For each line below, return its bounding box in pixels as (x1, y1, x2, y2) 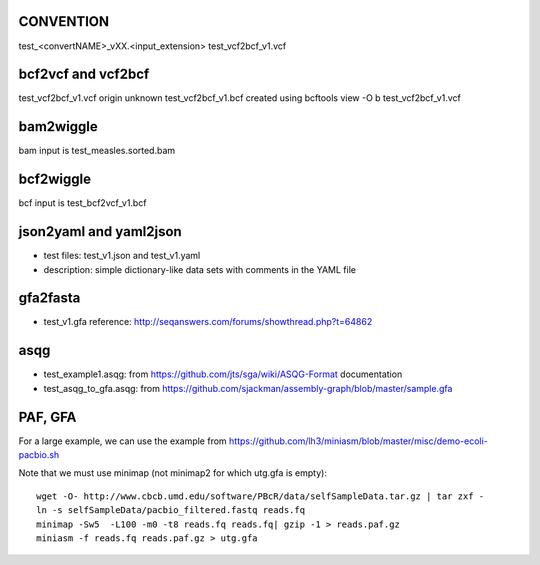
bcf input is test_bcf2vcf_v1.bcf (18, 197, 147, 209)
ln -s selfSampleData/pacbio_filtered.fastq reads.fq (36, 505, 305, 516)
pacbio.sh (18, 449, 60, 461)
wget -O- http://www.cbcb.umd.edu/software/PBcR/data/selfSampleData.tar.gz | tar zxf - (36, 490, 485, 502)
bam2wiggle (18, 118, 99, 135)
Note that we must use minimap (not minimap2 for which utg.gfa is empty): (18, 467, 327, 479)
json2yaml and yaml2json (18, 223, 182, 240)
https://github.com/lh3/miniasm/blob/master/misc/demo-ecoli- (228, 435, 489, 447)
